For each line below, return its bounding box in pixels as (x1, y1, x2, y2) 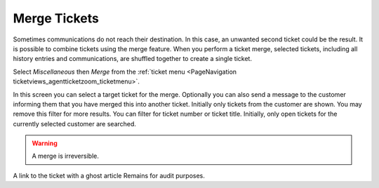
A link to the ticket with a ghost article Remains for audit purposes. (13, 171, 205, 180)
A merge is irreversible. (32, 152, 100, 161)
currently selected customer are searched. (13, 119, 137, 128)
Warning (32, 139, 58, 147)
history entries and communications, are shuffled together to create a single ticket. (13, 55, 253, 63)
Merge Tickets (13, 11, 100, 26)
